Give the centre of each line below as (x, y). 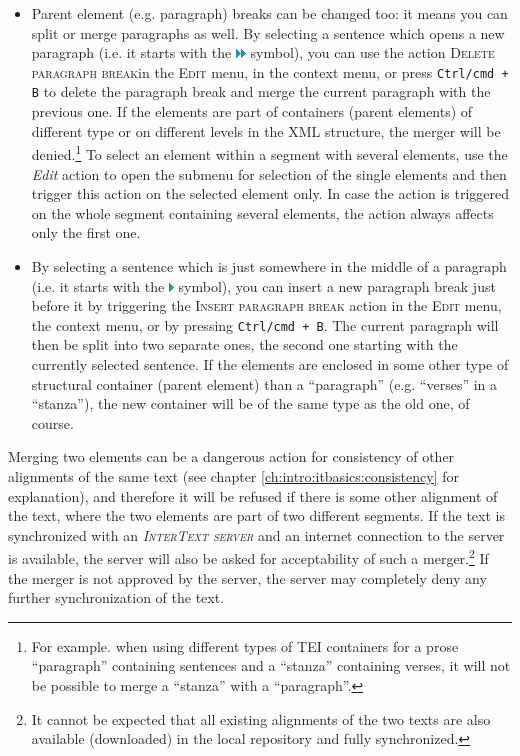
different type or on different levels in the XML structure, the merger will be (266, 130)
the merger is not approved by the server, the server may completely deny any (247, 577)
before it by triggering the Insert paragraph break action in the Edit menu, (266, 305)
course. (52, 422)
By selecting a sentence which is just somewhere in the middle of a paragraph (269, 265)
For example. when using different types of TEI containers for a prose (245, 645)
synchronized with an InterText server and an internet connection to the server (256, 534)
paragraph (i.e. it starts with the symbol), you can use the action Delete (263, 52)
